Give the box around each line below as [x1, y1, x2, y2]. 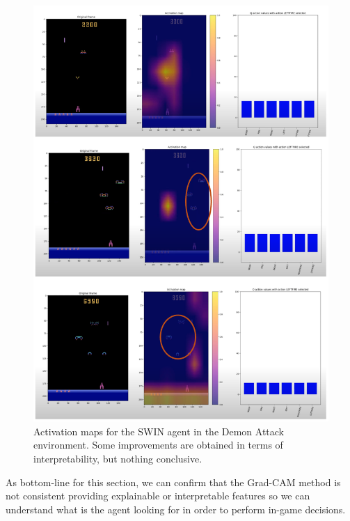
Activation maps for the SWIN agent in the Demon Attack [33, 423, 285, 438]
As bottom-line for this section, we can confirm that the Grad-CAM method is [6, 474, 341, 489]
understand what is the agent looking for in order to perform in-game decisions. [6, 501, 346, 516]
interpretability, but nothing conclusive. [33, 451, 202, 465]
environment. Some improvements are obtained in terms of [33, 437, 283, 452]
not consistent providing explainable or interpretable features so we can [6, 488, 310, 503]
